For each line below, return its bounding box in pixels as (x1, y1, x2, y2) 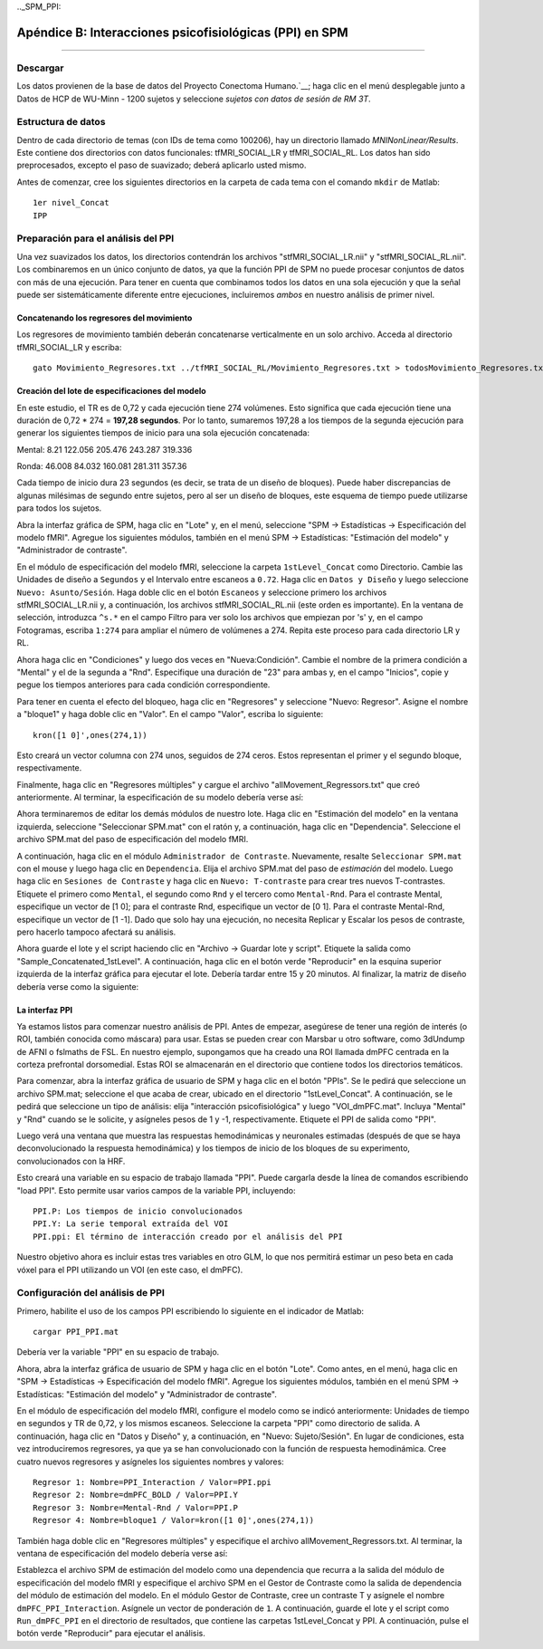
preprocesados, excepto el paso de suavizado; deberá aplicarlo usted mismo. (16, 159, 307, 171)
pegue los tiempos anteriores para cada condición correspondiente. (16, 679, 271, 690)
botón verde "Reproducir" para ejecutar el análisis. (16, 1628, 205, 1639)
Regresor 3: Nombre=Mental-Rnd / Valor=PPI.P (33, 1502, 239, 1512)
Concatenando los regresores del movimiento (16, 312, 193, 323)
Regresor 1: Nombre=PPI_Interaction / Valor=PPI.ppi (33, 1477, 271, 1487)
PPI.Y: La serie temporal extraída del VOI (33, 1219, 229, 1229)
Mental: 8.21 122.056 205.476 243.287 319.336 (16, 444, 193, 455)
